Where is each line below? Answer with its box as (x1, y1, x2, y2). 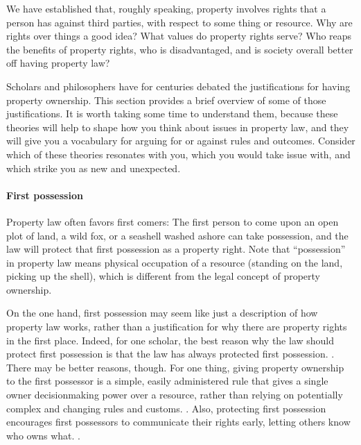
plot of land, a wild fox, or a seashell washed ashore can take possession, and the (6, 228, 349, 242)
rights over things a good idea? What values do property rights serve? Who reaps (6, 28, 352, 43)
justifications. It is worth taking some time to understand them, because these (6, 106, 338, 121)
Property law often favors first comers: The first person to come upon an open (6, 214, 339, 228)
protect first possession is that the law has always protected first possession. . (6, 346, 335, 361)
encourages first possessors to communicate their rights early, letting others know (6, 414, 351, 429)
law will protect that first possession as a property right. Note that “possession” (6, 242, 346, 256)
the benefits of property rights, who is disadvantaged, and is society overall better (6, 42, 353, 56)
